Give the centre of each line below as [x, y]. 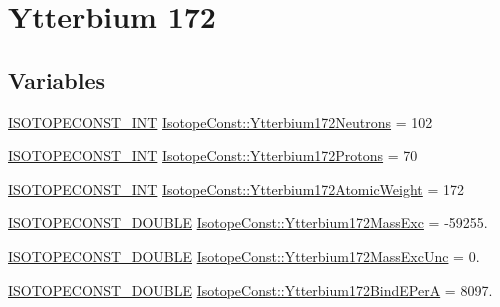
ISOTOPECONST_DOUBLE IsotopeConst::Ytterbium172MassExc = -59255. [248, 222]
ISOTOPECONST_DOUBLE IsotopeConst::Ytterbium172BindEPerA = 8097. [250, 289]
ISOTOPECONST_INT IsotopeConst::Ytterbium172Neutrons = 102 [220, 121]
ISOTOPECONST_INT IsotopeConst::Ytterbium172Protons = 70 [213, 155]
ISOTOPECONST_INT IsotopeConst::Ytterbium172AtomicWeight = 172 [236, 188]
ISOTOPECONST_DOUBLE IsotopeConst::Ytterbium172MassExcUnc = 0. [244, 255]
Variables [57, 79]
